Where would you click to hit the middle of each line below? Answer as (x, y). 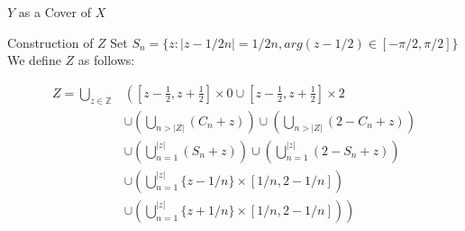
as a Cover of (55, 12)
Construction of (50, 42)
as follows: (106, 60)
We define (34, 60)
